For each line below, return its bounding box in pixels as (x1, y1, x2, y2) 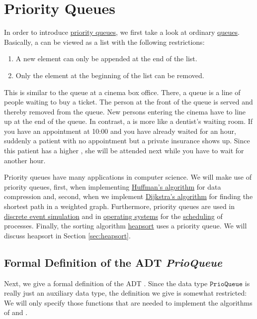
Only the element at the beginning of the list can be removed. (15, 70, 204, 80)
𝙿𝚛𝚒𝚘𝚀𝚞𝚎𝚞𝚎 (210, 280, 243, 288)
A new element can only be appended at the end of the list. (15, 53, 197, 64)
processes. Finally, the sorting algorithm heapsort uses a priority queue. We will (4, 220, 247, 231)
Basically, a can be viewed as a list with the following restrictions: (4, 36, 205, 47)
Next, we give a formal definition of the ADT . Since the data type (4, 278, 208, 288)
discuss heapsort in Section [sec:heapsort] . (4, 230, 131, 240)
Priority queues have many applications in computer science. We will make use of (4, 172, 252, 182)
